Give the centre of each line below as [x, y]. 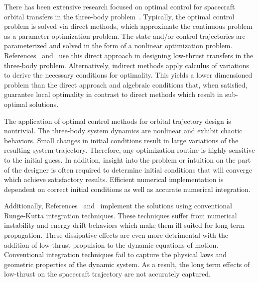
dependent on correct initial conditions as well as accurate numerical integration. [127, 189]
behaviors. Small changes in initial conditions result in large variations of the [121, 140]
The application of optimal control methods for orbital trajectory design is [118, 121]
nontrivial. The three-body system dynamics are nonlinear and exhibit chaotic [123, 131]
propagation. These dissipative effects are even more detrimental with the [116, 235]
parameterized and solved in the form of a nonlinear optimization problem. [118, 46]
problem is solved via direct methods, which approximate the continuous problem [128, 26]
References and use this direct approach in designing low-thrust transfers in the [129, 55]
